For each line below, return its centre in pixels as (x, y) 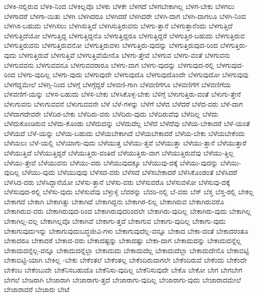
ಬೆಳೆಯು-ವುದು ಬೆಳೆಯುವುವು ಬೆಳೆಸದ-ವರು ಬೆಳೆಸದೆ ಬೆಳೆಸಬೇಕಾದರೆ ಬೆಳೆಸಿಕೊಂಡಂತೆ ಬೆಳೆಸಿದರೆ (129, 172)
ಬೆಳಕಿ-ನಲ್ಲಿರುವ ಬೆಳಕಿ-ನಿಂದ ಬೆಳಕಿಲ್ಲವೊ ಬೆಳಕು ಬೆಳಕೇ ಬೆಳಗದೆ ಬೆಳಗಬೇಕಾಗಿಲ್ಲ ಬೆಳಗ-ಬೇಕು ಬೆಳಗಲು (119, 6)
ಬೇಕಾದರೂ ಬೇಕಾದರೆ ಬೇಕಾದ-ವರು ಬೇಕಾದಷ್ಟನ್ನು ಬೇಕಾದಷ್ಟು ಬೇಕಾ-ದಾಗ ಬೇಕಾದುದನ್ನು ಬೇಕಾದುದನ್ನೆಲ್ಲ (123, 240)
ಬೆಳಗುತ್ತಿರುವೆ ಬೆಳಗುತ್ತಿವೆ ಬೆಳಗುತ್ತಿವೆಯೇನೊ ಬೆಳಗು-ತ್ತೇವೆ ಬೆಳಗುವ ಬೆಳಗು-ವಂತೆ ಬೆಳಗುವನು (124, 55)
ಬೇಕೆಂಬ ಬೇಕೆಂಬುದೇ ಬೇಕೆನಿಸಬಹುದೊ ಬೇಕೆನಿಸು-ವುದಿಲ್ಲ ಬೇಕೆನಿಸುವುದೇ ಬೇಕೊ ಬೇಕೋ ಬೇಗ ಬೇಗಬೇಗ (123, 270)
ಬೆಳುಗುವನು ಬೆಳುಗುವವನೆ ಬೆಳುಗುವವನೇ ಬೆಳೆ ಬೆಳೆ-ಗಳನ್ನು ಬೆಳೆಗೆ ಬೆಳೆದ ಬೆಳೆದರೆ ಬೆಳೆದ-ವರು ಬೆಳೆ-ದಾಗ (124, 103)
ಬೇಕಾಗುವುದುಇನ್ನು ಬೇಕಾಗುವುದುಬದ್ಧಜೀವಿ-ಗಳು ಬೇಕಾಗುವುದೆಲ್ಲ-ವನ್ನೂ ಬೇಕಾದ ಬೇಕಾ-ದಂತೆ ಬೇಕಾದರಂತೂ (126, 230)
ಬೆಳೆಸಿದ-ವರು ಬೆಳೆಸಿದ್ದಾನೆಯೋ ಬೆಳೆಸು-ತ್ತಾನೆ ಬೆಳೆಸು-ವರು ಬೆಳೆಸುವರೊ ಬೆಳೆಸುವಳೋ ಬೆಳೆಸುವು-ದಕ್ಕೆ (117, 182)
